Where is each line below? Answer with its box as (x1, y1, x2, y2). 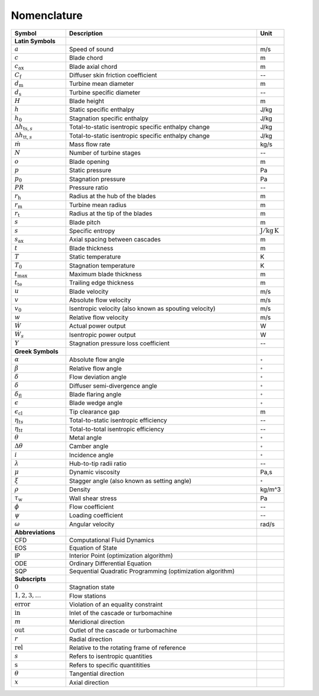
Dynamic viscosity (69, 468, 121, 476)
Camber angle (69, 442, 109, 450)
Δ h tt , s (14, 131, 32, 140)
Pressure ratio (69, 183, 109, 192)
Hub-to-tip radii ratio (69, 459, 127, 468)
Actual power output (69, 322, 126, 330)
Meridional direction (69, 617, 125, 626)
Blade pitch (69, 218, 100, 226)
